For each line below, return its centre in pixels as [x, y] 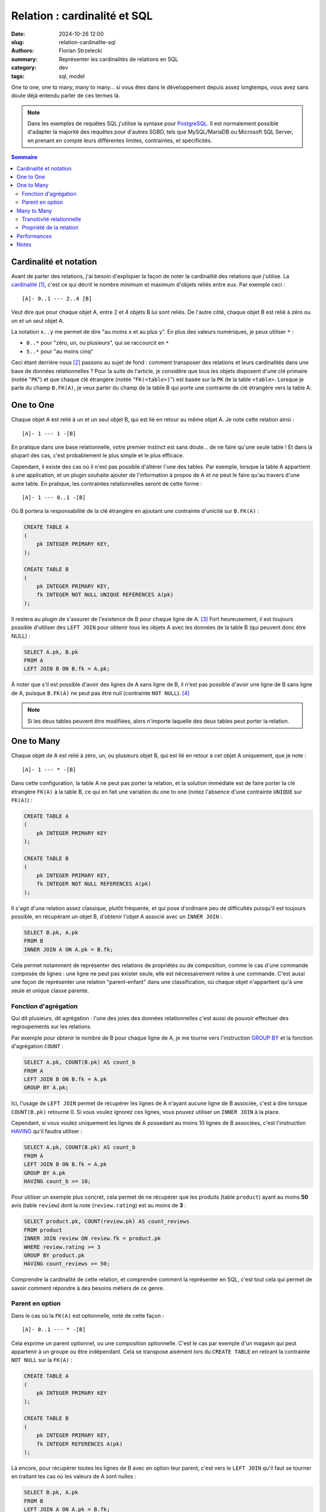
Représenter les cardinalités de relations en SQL [119, 59]
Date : [18, 34]
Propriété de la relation [50, 227]
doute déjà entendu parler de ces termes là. [66, 96]
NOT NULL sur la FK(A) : [42, 1360]
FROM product [43, 1230]
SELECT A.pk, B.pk [51, 652]
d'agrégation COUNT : [37, 1046]
